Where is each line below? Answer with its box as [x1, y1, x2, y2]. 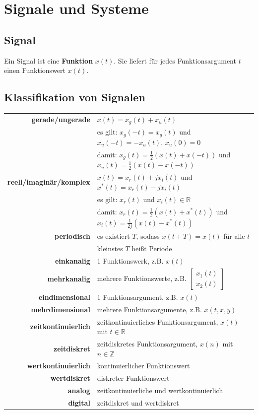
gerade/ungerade [31, 114, 90, 125]
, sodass [136, 231, 160, 241]
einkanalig [55, 255, 90, 266]
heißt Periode [131, 243, 172, 253]
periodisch [55, 231, 90, 241]
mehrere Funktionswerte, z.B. [97, 273, 187, 283]
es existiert [97, 231, 130, 241]
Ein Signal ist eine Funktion [4, 55, 93, 66]
